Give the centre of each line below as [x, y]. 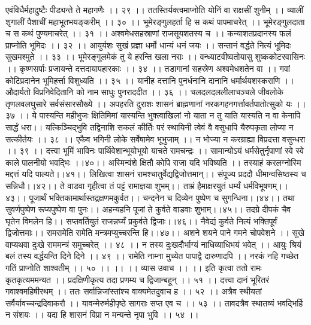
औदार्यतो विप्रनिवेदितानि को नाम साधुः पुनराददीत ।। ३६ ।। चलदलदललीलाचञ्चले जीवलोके [144, 92]
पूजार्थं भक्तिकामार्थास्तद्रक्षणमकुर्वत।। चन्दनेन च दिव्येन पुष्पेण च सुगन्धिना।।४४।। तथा [162, 197]
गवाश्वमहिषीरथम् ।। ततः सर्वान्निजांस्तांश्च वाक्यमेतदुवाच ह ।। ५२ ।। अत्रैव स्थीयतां [134, 291]
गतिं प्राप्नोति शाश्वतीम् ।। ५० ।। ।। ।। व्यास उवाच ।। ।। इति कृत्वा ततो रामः [134, 268]
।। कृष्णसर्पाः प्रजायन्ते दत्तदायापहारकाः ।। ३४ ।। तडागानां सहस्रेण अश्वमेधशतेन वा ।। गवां [148, 68]
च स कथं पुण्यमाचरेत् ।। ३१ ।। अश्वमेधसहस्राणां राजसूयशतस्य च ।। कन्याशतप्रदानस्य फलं [148, 33]
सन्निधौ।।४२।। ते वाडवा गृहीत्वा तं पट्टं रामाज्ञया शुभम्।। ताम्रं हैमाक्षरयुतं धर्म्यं [123, 185]
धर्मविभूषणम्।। [266, 185]
